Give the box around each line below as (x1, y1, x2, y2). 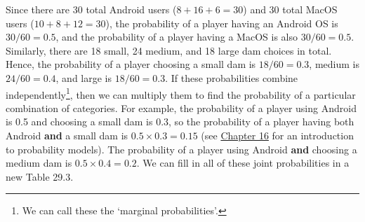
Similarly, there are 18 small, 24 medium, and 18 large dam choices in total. (6, 43, 332, 57)
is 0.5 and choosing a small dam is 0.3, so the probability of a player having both (6, 114, 354, 129)
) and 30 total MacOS (243, 2, 338, 16)
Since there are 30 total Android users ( (6, 2, 177, 16)
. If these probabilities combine (165, 70, 298, 85)
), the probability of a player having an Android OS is (105, 15, 338, 30)
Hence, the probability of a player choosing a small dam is (6, 57, 256, 71)
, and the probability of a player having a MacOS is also (55, 29, 298, 44)
